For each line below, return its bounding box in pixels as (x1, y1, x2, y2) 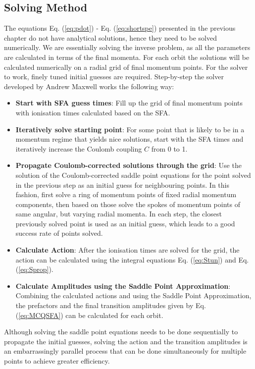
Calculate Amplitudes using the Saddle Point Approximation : (15, 280, 231, 291)
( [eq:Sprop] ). (15, 264, 53, 274)
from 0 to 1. (151, 143, 188, 154)
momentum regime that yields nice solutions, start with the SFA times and (15, 134, 244, 144)
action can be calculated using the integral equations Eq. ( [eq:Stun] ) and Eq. (15, 254, 249, 264)
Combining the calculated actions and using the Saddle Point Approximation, (15, 290, 252, 301)
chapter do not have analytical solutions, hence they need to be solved (4, 32, 217, 43)
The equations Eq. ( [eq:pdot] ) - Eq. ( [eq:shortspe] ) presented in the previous (4, 23, 236, 33)
